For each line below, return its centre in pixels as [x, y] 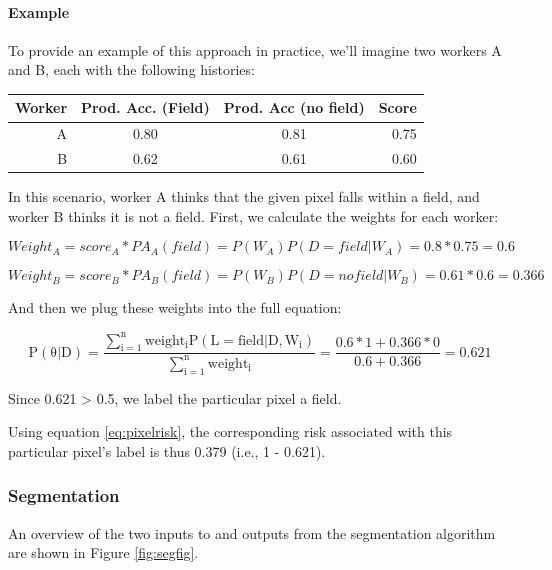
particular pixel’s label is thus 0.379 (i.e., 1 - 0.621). [167, 450]
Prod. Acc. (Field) [145, 107]
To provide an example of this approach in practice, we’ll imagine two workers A [255, 49]
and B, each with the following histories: [131, 69]
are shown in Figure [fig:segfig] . [103, 552]
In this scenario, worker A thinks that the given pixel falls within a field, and [244, 196]
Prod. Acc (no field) [294, 107]
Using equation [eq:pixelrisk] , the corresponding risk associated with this [230, 431]
